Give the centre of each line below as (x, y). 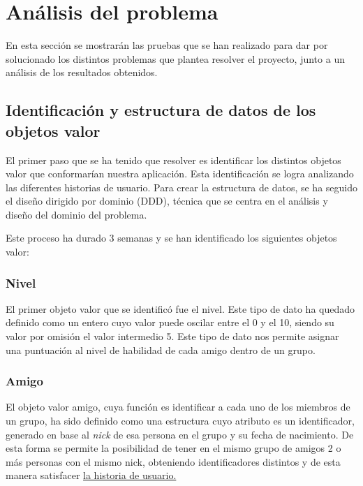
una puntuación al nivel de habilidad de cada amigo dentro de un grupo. (161, 349)
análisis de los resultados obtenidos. (82, 72)
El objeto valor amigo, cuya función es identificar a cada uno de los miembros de (178, 407)
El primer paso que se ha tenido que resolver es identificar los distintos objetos (173, 160)
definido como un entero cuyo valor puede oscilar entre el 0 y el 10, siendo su (170, 322)
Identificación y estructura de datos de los (161, 110)
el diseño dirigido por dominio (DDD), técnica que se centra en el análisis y (167, 201)
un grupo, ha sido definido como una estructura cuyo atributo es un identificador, (180, 421)
